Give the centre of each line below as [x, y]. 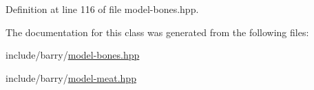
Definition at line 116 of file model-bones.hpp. [102, 9]
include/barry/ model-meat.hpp [71, 77]
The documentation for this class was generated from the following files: [157, 32]
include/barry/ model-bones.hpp [73, 55]
